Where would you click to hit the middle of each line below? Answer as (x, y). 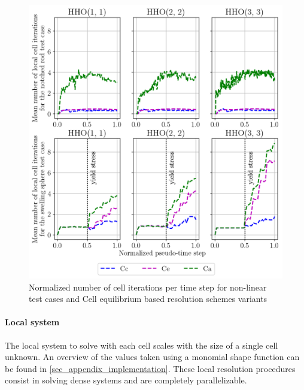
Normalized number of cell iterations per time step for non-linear (148, 287)
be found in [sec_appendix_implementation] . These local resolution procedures (150, 368)
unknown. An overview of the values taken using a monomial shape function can (152, 357)
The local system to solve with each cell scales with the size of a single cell (142, 345)
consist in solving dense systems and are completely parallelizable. (126, 380)
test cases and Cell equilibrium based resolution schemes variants (148, 299)
